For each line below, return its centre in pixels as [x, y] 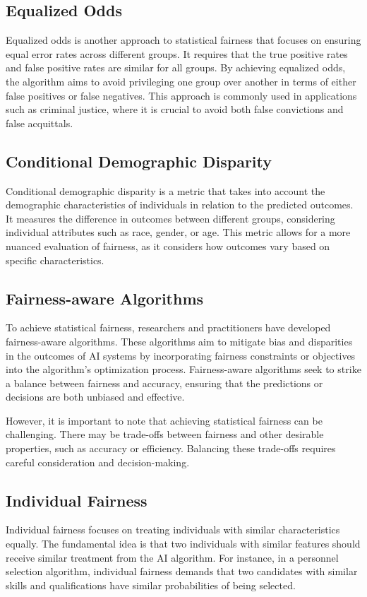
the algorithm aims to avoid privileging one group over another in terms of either [181, 81]
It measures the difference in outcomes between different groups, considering [170, 218]
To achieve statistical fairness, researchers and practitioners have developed [168, 327]
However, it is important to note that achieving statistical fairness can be [164, 420]
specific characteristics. [55, 260]
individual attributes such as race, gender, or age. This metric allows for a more [178, 232]
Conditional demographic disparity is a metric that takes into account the [166, 190]
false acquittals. [40, 123]
